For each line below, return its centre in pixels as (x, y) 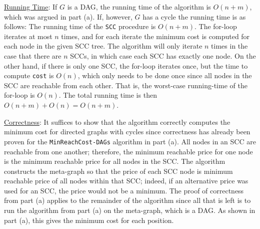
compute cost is (29, 75)
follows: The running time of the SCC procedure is (80, 26)
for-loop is (19, 95)
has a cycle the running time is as (194, 16)
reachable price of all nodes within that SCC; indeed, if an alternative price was (126, 181)
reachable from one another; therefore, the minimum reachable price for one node (128, 151)
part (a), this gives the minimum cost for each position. (89, 220)
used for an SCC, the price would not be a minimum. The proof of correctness (124, 190)
